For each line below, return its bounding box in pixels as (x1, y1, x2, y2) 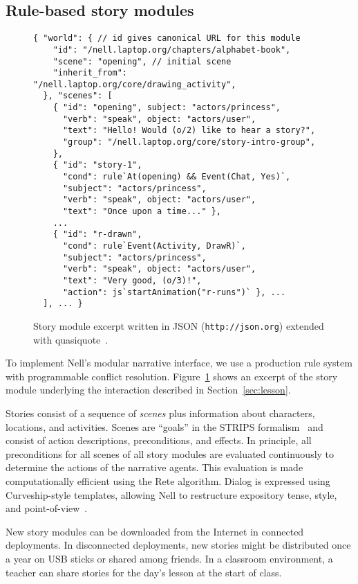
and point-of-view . (6, 501, 88, 515)
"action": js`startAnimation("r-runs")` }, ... (62, 287, 286, 297)
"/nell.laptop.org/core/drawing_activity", (33, 79, 236, 89)
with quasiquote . (33, 332, 109, 346)
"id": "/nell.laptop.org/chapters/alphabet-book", (53, 44, 291, 55)
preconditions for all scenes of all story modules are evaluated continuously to (6, 446, 335, 461)
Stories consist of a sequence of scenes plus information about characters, (6, 405, 315, 420)
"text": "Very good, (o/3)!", (62, 275, 202, 285)
